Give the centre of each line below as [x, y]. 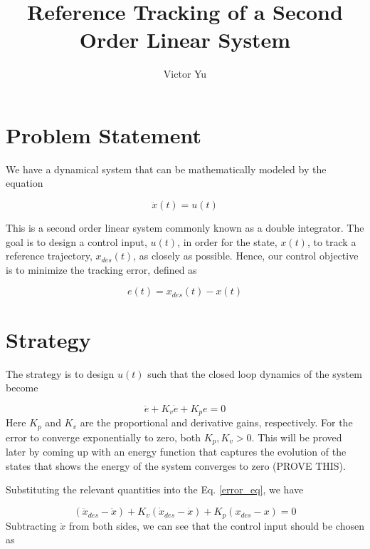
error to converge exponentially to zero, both [103, 437]
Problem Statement [104, 134]
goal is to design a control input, [76, 241]
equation [25, 183]
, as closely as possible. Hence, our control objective [246, 256]
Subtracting [31, 525]
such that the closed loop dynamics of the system [255, 373]
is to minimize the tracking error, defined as [101, 269]
